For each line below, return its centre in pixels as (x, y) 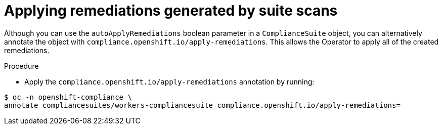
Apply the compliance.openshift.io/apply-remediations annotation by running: (169, 81)
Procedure (21, 66)
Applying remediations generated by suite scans (171, 11)
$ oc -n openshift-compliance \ (68, 97)
